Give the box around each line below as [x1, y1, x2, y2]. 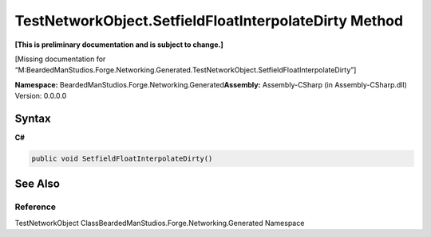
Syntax [14, 111, 51, 125]
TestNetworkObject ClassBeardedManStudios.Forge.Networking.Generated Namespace [14, 218, 305, 227]
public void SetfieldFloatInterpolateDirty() [31, 154, 213, 163]
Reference [14, 201, 56, 212]
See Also [14, 177, 60, 191]
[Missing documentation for [14, 54, 106, 64]
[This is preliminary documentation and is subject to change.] [14, 40, 223, 49]
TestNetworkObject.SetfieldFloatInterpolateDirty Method [14, 12, 403, 29]
